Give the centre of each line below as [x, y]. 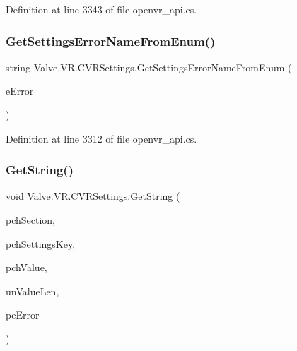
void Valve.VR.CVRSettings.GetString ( [93, 196]
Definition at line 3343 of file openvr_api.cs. [101, 9]
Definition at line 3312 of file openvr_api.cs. [101, 138]
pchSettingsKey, [41, 243]
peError [23, 315]
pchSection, [31, 220]
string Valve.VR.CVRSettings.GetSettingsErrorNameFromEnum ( [149, 67]
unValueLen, [33, 291]
